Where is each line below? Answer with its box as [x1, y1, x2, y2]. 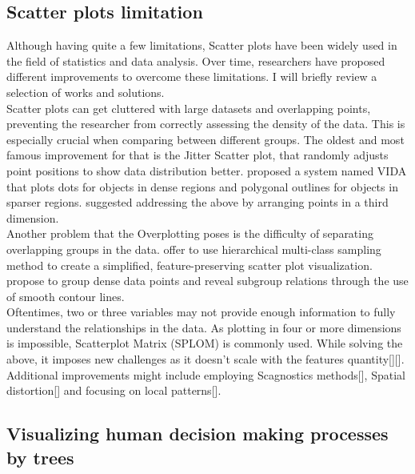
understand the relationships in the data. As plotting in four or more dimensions [6, 319, 401, 335]
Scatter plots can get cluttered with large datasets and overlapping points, [6, 99, 371, 116]
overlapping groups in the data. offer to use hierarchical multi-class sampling [6, 240, 381, 257]
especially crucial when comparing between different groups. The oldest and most [6, 131, 405, 147]
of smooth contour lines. [6, 287, 125, 304]
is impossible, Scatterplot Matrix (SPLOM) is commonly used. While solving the [6, 335, 403, 351]
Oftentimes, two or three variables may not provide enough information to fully [6, 303, 396, 320]
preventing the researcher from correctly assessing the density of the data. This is [6, 115, 405, 132]
